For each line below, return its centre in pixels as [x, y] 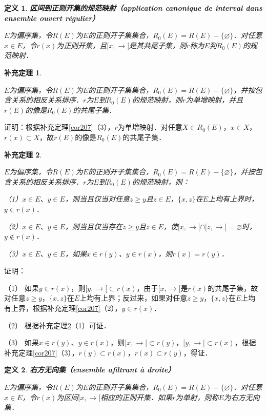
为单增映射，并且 [214, 100]
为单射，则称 [197, 397]
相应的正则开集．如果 [137, 397]
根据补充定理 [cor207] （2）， [77, 308]
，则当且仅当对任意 [97, 199]
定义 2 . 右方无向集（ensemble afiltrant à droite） [90, 370]
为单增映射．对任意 [150, 127]
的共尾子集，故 [233, 288]
